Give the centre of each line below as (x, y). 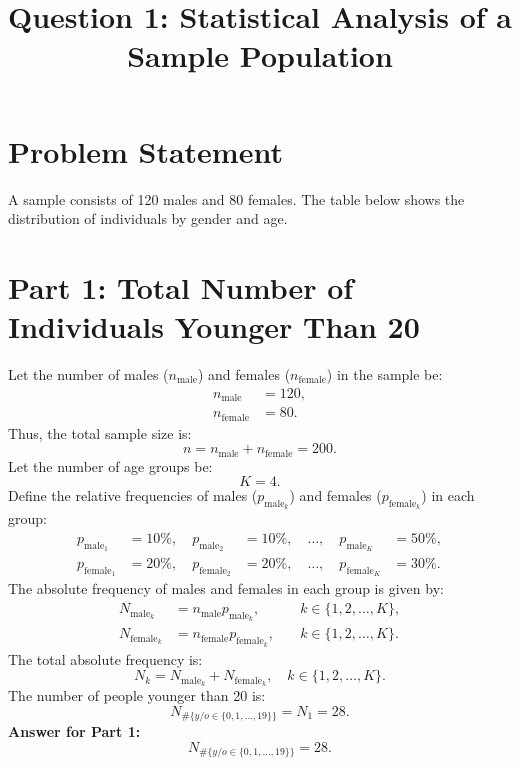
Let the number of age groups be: (110, 465)
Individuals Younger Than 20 (214, 326)
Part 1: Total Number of (181, 286)
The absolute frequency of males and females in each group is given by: (226, 588)
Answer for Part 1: (74, 731)
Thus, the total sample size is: (100, 432)
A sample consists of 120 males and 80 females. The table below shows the (236, 198)
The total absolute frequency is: (105, 658)
